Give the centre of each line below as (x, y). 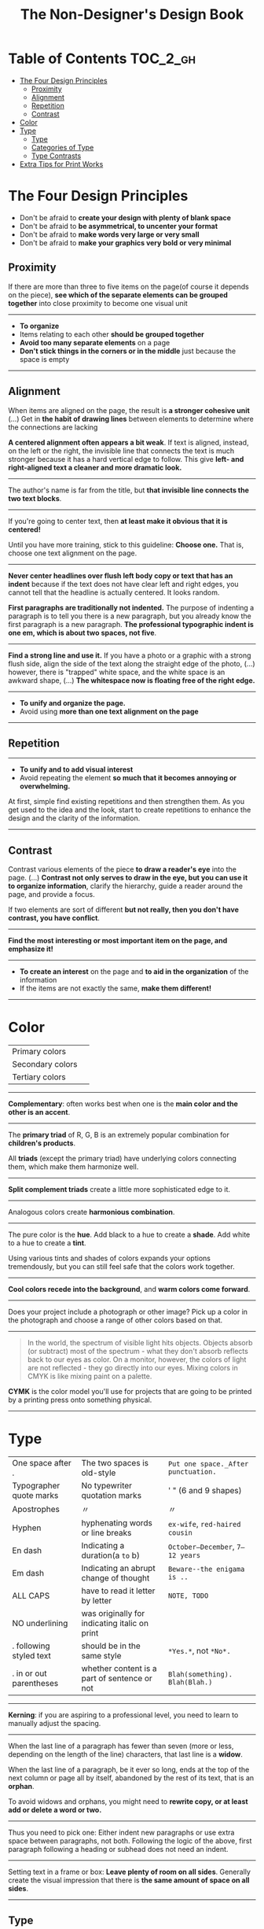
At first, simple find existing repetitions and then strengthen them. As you (126, 802)
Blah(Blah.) (190, 1682)
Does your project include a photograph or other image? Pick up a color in (128, 1312)
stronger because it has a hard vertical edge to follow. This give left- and (126, 459)
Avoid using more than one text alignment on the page (109, 711)
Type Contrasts (56, 156)
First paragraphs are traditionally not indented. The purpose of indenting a (131, 607)
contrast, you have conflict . (54, 918)
